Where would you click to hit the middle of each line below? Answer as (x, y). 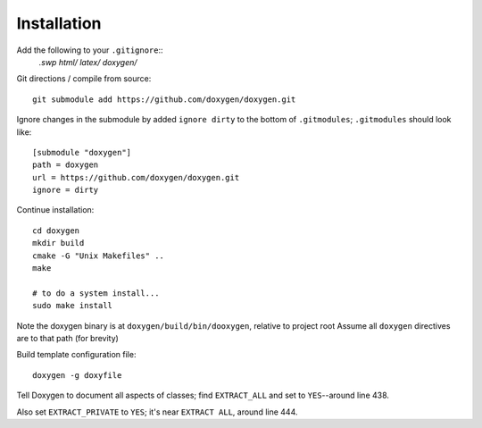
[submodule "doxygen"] (82, 152)
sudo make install (73, 306)
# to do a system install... (96, 293)
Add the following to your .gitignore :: (90, 50)
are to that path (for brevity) (68, 338)
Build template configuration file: (76, 355)
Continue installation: (55, 210)
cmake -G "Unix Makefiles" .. (99, 256)
